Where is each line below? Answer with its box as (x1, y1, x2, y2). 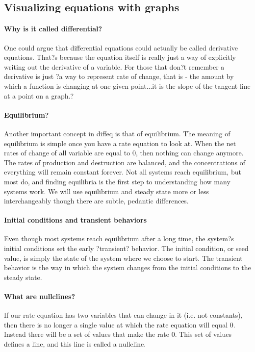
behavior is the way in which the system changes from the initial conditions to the (4, 262, 251, 273)
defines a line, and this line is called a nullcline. (4, 339, 146, 349)
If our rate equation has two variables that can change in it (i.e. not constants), (4, 310, 243, 320)
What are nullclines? (4, 291, 75, 302)
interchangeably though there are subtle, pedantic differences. (4, 196, 189, 206)
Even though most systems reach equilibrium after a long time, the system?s (4, 233, 234, 244)
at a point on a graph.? (4, 90, 74, 101)
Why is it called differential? (4, 24, 102, 34)
